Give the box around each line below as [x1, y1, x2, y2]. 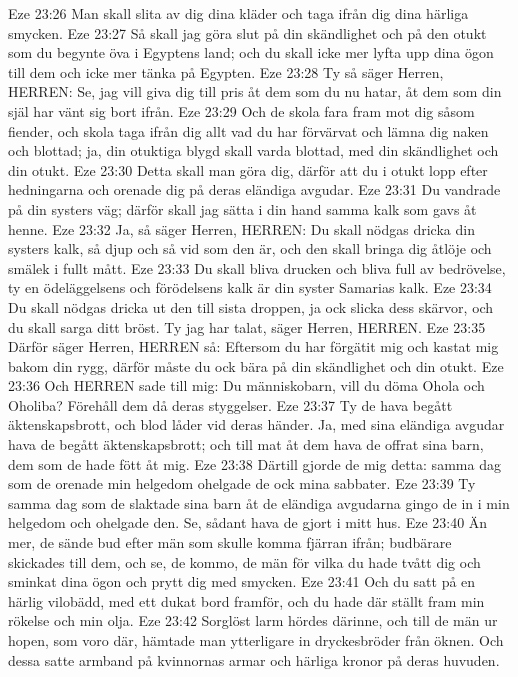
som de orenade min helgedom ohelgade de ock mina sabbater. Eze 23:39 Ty [8, 473, 476, 494]
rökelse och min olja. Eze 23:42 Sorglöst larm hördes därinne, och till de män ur [8, 610, 498, 631]
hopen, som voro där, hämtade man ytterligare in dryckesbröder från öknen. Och [8, 630, 504, 650]
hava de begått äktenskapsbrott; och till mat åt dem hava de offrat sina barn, [8, 434, 484, 455]
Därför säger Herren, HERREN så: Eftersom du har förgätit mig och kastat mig [8, 336, 499, 357]
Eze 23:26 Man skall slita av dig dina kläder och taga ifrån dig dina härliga [8, 3, 469, 23]
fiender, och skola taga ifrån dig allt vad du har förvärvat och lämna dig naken [8, 120, 489, 141]
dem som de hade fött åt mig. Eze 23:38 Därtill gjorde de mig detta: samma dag [8, 453, 501, 474]
